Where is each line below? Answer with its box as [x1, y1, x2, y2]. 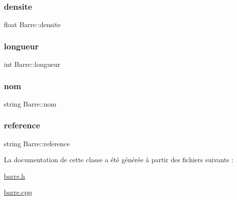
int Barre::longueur [4, 59, 61, 69]
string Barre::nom [4, 98, 57, 108]
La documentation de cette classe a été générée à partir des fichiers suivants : [4, 154, 234, 165]
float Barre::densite [4, 19, 61, 30]
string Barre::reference [4, 138, 70, 148]
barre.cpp [4, 187, 32, 197]
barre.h [4, 170, 25, 181]
